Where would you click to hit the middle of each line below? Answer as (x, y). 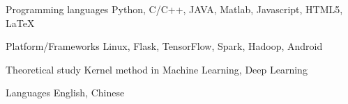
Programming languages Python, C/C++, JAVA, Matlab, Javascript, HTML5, (174, 9)
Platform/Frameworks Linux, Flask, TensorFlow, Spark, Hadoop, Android (164, 46)
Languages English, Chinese (65, 93)
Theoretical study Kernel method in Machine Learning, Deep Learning (157, 69)
